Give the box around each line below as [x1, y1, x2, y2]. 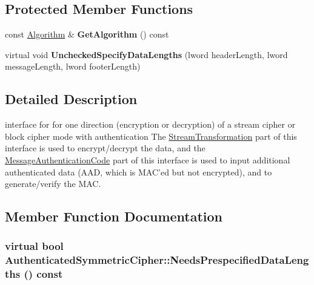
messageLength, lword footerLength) [5, 60, 141, 73]
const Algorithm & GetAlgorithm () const [5, 28, 169, 41]
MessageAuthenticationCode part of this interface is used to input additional [5, 153, 290, 166]
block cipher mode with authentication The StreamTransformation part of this [5, 129, 297, 142]
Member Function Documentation [5, 207, 223, 226]
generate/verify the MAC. [5, 177, 101, 190]
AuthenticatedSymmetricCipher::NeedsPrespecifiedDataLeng [5, 252, 309, 267]
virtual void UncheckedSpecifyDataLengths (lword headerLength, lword [5, 48, 288, 61]
